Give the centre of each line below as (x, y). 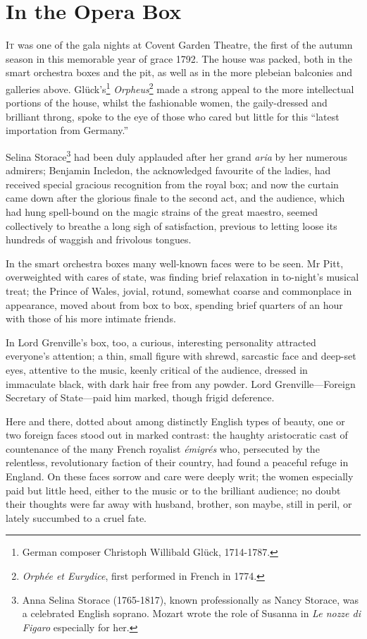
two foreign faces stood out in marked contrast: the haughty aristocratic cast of (177, 435)
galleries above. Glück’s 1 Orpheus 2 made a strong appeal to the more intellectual (180, 87)
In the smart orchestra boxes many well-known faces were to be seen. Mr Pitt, (175, 263)
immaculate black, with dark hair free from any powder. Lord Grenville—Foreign (181, 383)
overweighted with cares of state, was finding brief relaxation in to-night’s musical (182, 277)
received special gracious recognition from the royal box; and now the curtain (172, 184)
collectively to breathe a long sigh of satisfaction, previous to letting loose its (172, 225)
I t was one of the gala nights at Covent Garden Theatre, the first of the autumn (179, 45)
